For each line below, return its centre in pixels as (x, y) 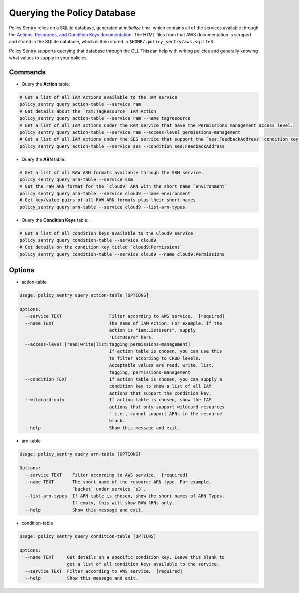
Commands (28, 72)
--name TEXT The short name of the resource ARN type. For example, (118, 482)
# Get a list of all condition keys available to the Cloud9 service (106, 233)
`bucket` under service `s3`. (109, 489)
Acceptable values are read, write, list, (161, 365)
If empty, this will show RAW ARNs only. (124, 503)
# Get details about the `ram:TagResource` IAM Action (88, 111)
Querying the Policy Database (72, 13)
